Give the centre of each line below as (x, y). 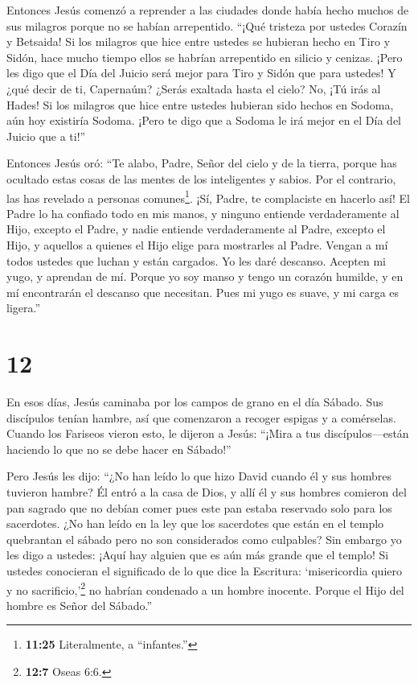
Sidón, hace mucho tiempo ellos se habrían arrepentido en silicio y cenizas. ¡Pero (205, 57)
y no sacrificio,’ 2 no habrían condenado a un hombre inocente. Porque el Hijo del (205, 588)
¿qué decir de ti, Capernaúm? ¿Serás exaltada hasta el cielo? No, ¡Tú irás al (194, 88)
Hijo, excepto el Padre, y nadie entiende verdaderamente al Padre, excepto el (196, 229)
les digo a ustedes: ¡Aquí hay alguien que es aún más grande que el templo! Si (198, 555)
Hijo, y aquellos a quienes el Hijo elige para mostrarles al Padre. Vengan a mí (197, 244)
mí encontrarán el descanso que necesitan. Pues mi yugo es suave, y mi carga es (203, 292)
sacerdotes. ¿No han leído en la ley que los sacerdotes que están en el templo (195, 523)
